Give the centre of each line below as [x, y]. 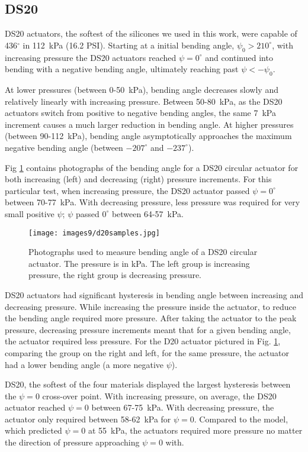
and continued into [239, 57]
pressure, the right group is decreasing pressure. [115, 275]
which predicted [33, 430]
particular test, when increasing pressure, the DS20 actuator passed [127, 190]
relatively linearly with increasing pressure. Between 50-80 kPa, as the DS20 [144, 101]
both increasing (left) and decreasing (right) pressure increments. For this [138, 179]
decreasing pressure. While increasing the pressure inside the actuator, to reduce [150, 306]
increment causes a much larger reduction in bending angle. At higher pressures [149, 124]
